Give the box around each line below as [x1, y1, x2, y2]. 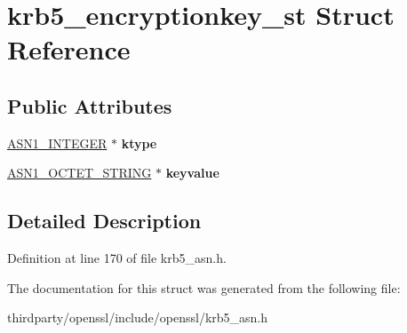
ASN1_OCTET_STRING [7, 163, 152, 182]
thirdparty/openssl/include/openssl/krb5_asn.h [7, 308, 268, 327]
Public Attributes [7, 91, 172, 119]
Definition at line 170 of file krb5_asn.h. [7, 249, 227, 267]
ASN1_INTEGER [7, 133, 108, 152]
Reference [7, 31, 131, 67]
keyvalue [165, 163, 219, 182]
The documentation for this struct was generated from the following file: [7, 278, 401, 297]
